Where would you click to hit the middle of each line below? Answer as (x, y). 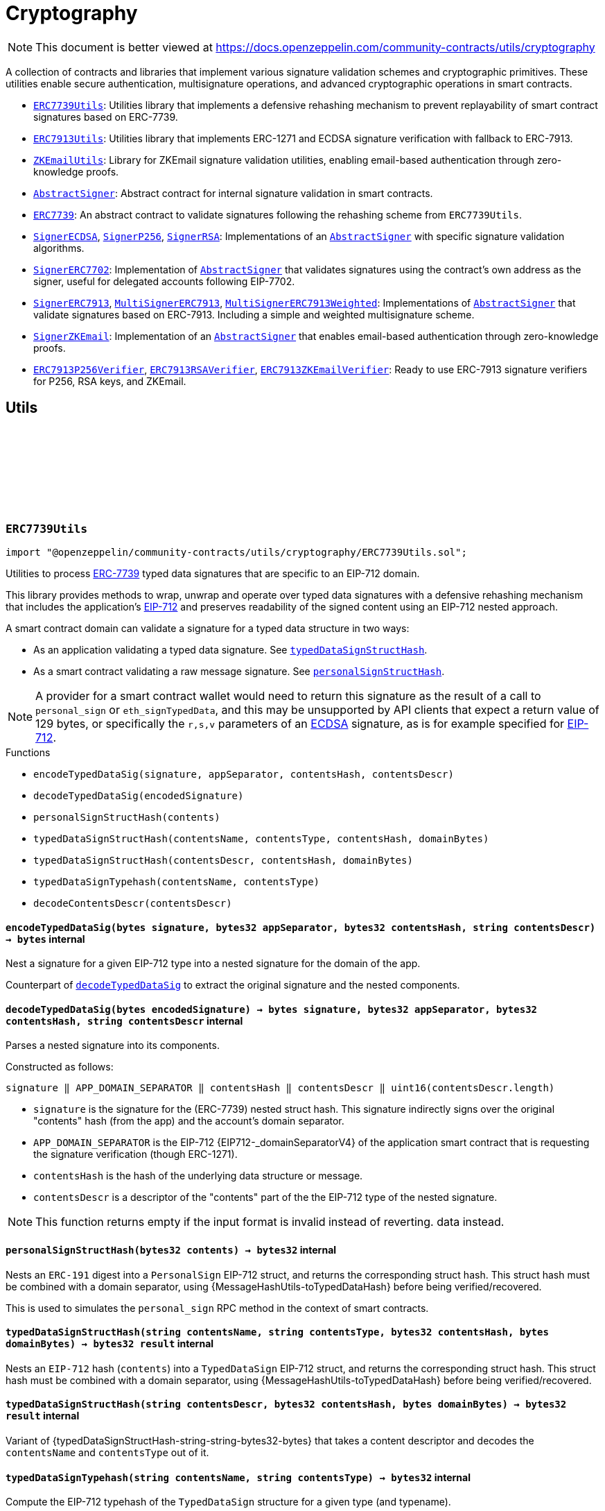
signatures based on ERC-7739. (106, 117)
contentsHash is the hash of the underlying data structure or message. (198, 1176)
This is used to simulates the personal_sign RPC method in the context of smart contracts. (217, 1308)
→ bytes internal (45, 939)
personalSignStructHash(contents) (127, 817)
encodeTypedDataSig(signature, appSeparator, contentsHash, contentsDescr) (244, 774)
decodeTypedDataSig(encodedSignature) (139, 795)
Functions (28, 752)
